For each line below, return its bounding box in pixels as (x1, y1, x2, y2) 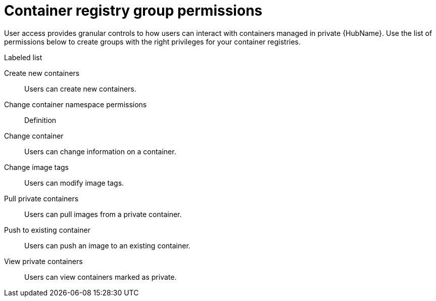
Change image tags (4, 162, 69, 171)
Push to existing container (4, 225, 90, 234)
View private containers (4, 256, 83, 266)
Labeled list (4, 53, 42, 62)
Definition (24, 115, 57, 124)
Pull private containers (4, 194, 79, 203)
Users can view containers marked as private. (24, 272, 177, 281)
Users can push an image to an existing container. (24, 241, 190, 250)
